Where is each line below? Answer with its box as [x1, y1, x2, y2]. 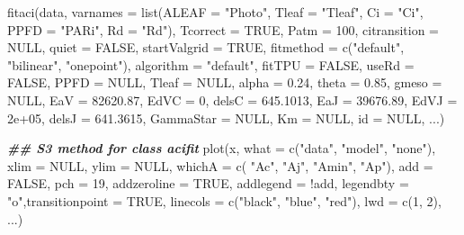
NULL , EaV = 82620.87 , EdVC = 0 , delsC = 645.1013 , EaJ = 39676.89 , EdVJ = [7, 90, 458, 109]
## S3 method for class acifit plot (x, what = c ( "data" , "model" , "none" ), [7, 139, 436, 158]
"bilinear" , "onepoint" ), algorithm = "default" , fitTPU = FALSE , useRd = [7, 55, 415, 74]
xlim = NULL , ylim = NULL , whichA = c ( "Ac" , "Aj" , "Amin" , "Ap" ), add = [7, 156, 433, 175]
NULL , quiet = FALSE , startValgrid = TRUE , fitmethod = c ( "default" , [7, 38, 405, 57]
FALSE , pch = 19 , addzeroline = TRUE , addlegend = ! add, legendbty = [7, 174, 409, 193]
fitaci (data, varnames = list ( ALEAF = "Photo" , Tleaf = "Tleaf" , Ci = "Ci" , [7, 3, 424, 21]
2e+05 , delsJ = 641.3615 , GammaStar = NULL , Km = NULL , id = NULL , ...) [7, 108, 445, 127]
